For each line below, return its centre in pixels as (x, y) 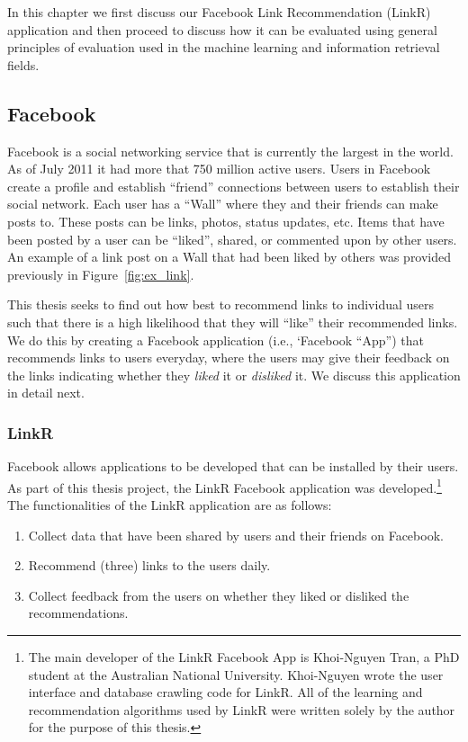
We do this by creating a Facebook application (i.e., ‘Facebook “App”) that (216, 340)
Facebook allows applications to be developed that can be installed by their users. (233, 466)
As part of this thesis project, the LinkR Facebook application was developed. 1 (225, 486)
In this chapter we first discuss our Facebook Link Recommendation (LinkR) (219, 12)
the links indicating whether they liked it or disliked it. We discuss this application (234, 375)
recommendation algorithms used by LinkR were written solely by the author (242, 709)
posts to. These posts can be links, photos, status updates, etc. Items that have (226, 221)
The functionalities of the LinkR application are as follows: (170, 504)
